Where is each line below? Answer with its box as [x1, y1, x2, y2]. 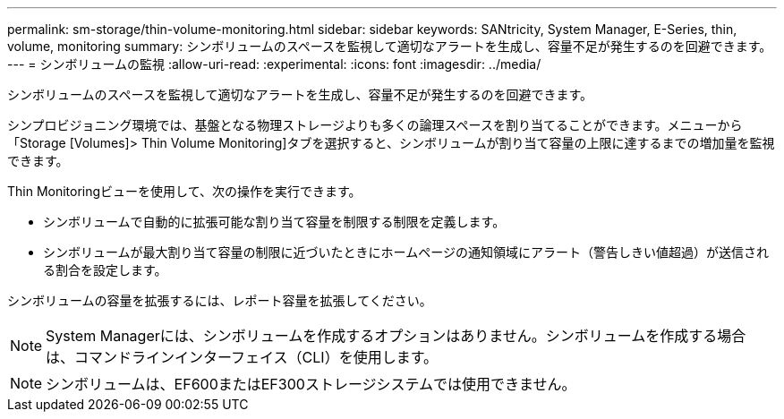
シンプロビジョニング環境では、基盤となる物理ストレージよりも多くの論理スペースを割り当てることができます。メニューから [7, 117, 743, 133]
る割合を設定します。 [43, 262, 167, 278]
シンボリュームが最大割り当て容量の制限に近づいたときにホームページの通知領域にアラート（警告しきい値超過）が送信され [43, 244, 769, 260]
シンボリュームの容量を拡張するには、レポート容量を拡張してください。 [7, 293, 432, 308]
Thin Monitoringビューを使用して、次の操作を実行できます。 [7, 184, 362, 199]
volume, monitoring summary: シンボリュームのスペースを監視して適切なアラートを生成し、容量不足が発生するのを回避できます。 [7, 38, 772, 54]
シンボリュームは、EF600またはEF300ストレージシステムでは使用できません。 [46, 375, 576, 393]
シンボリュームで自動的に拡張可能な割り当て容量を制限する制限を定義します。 [43, 214, 506, 229]
